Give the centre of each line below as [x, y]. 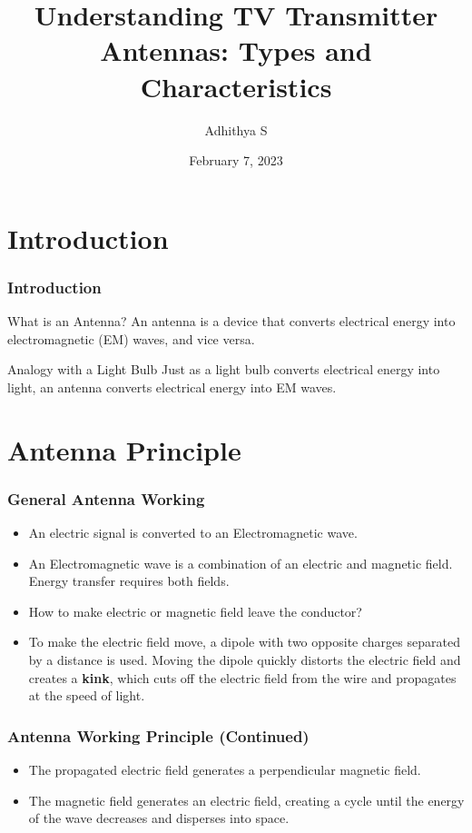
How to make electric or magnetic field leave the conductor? [195, 611]
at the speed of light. [87, 695]
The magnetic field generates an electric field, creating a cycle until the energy [246, 800]
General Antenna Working [106, 498]
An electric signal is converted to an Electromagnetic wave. [193, 533]
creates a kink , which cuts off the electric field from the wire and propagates [242, 677]
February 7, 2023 [236, 160]
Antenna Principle [124, 449]
